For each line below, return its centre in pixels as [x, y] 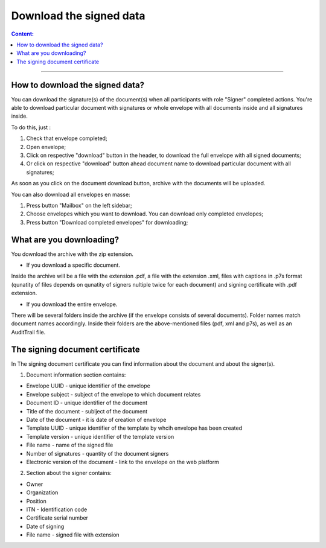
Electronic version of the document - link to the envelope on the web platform [123, 462]
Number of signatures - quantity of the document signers [97, 453]
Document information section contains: [76, 375]
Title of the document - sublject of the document [87, 411]
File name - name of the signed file [70, 445]
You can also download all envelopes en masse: [71, 194]
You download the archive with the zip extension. [72, 254]
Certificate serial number [57, 518]
